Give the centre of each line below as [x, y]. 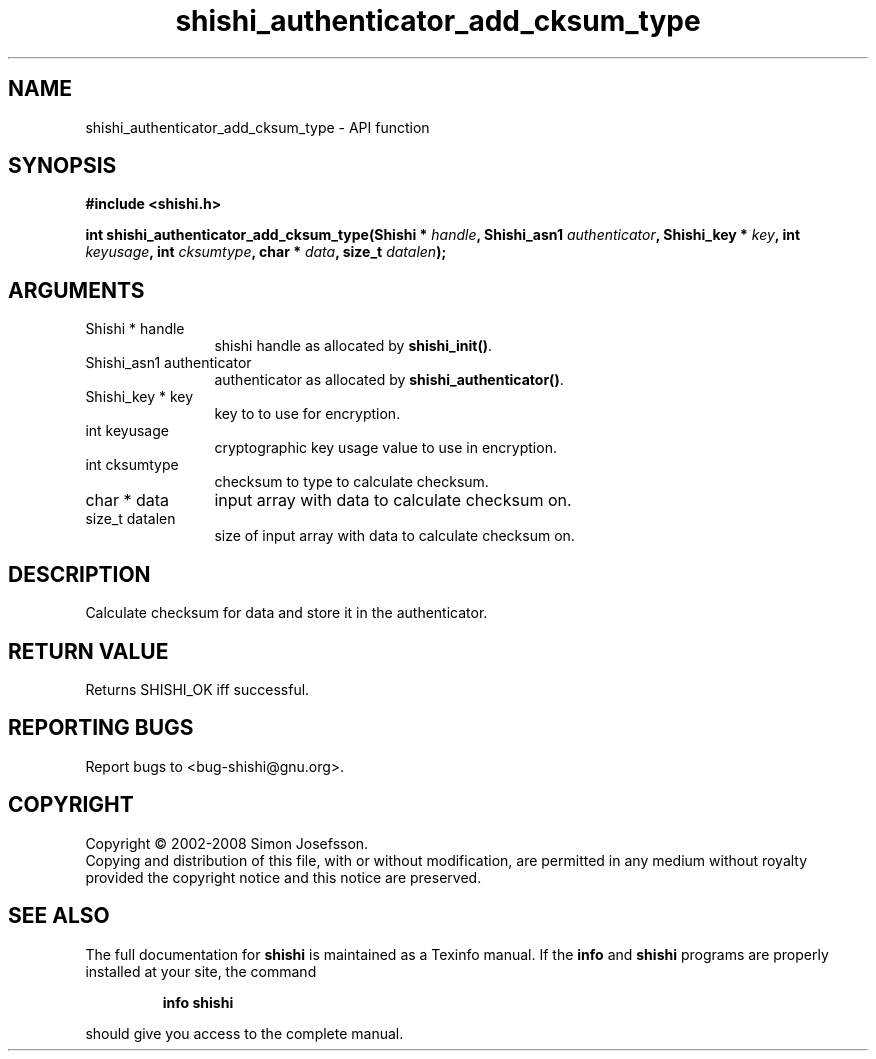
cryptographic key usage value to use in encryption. [385, 448]
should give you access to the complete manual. [244, 1033]
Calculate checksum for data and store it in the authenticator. [286, 613]
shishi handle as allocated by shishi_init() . [353, 346]
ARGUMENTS [76, 290]
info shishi [198, 1002]
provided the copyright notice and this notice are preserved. [283, 877]
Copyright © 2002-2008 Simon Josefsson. [227, 843]
